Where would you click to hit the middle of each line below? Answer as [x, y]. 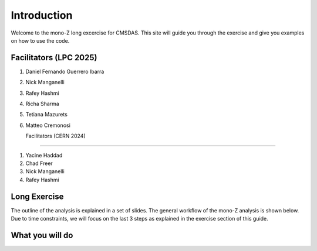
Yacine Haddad [44, 155]
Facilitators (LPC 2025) [54, 58]
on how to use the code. [40, 40]
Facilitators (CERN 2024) [55, 136]
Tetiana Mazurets [46, 115]
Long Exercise [37, 196]
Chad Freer [39, 163]
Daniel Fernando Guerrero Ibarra [65, 71]
